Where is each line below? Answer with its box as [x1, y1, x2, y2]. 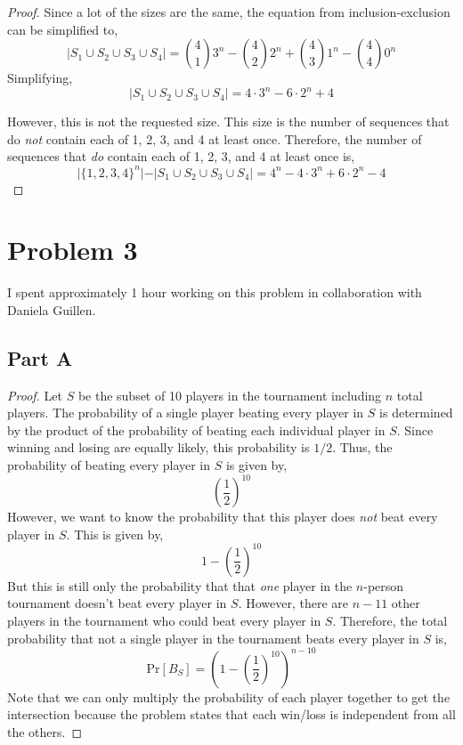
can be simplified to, [7, 20, 118, 38]
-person [363, 576, 404, 595]
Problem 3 [7, 231, 138, 268]
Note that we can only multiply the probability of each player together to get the [7, 687, 451, 706]
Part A [7, 344, 73, 371]
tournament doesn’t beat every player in [7, 594, 227, 612]
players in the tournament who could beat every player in [7, 611, 321, 630]
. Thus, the [332, 438, 393, 457]
